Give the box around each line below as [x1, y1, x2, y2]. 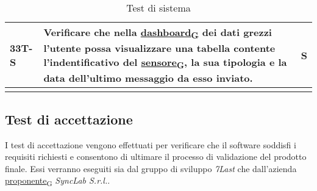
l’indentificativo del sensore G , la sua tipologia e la [43, 55, 287, 71]
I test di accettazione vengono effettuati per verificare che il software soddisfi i [5, 138, 296, 151]
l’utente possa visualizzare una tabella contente [43, 41, 276, 56]
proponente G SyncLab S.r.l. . [5, 174, 110, 189]
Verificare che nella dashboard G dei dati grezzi [43, 25, 272, 41]
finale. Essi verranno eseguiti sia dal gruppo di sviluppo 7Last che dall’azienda [5, 162, 297, 175]
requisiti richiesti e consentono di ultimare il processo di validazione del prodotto [5, 150, 307, 163]
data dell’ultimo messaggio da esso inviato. [43, 71, 253, 85]
